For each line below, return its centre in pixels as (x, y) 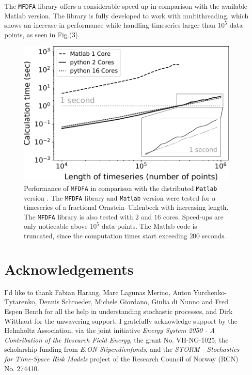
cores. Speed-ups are (193, 216)
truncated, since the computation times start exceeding (106, 236)
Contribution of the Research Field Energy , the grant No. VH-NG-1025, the (117, 339)
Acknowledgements (69, 269)
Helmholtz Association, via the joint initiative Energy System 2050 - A (110, 330)
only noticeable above (56, 226)
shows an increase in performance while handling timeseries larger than (110, 25)
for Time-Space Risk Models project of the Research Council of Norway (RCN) (121, 358)
